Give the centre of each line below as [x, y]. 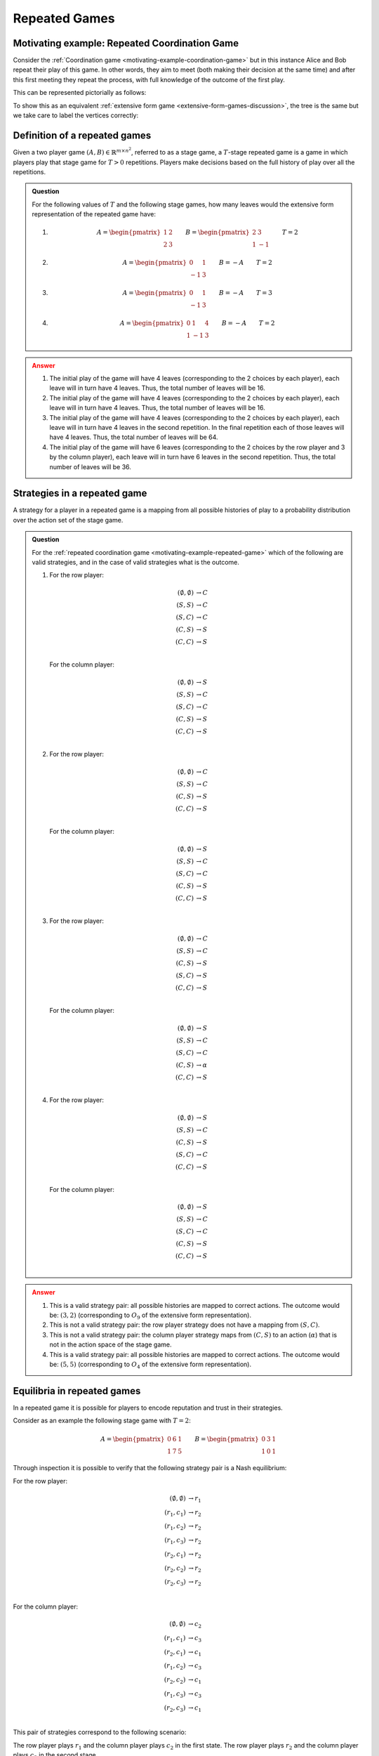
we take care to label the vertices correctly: [76, 115]
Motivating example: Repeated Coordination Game [126, 43]
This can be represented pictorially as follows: [80, 93]
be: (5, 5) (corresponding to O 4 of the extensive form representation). [151, 1365]
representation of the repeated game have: [94, 214]
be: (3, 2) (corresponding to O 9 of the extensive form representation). [151, 1316]
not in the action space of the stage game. [111, 1344]
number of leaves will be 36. [90, 466]
